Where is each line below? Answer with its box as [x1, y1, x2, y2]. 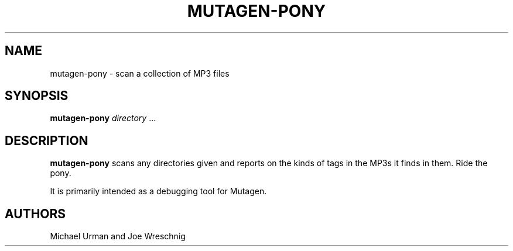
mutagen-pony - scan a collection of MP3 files [50, 68, 230, 78]
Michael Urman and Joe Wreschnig [50, 231, 186, 242]
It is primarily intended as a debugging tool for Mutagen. [50, 186, 267, 197]
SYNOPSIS [5, 88, 69, 104]
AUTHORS [5, 206, 66, 221]
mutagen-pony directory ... [50, 113, 156, 123]
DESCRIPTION [5, 133, 88, 148]
